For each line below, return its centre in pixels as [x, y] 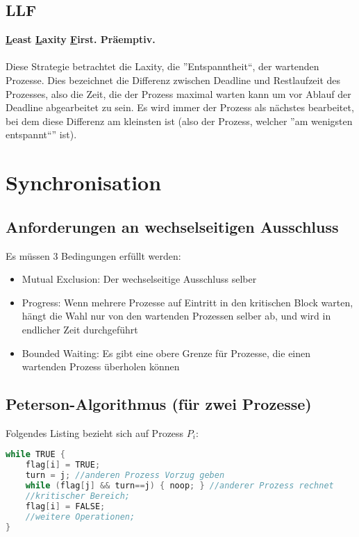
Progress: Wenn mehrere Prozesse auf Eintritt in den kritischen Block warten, [187, 302]
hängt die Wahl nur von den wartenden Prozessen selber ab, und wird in [176, 316]
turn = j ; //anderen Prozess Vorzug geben [125, 476]
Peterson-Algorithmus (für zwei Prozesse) [159, 404]
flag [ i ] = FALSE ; [65, 506]
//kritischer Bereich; [77, 496]
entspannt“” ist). [41, 134]
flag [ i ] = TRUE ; [63, 465]
